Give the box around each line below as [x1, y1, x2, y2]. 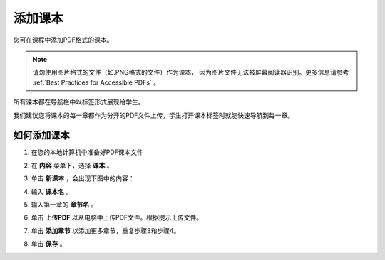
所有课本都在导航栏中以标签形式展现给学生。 [13, 98, 145, 107]
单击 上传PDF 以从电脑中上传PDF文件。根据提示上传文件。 [31, 213, 203, 222]
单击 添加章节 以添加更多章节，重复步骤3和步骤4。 [31, 226, 180, 234]
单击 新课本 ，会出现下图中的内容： [31, 174, 135, 183]
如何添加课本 [13, 129, 70, 141]
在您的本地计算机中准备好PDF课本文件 [31, 148, 144, 156]
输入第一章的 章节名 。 [31, 200, 98, 209]
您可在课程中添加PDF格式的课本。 [13, 36, 113, 44]
